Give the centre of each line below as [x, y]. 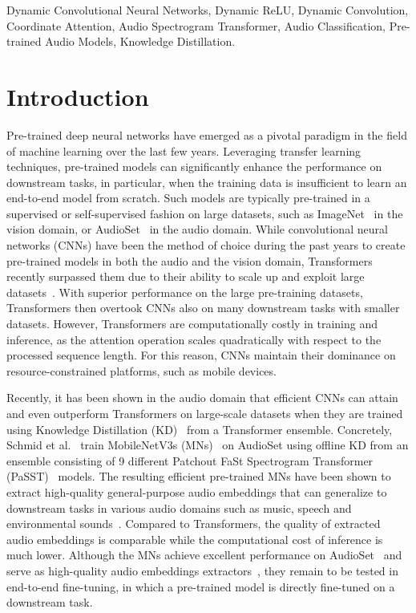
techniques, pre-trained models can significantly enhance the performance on [194, 166]
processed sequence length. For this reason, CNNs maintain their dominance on [201, 355]
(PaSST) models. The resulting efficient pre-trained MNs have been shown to [199, 476]
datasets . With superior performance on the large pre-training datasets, [185, 292]
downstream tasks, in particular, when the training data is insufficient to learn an [207, 182]
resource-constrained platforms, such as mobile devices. [141, 370]
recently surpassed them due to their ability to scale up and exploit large [186, 276]
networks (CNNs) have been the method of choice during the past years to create [206, 245]
